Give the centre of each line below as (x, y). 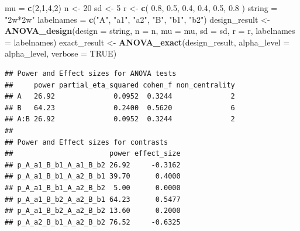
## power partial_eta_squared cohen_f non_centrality (120, 85)
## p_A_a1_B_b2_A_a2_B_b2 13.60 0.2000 (93, 211)
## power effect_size (93, 154)
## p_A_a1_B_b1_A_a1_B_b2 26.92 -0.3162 (93, 165)
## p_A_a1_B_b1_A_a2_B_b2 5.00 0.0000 (93, 188)
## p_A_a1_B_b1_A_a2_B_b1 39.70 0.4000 (93, 176)
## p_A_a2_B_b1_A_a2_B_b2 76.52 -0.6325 (93, 222)
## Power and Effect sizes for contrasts (87, 142)
